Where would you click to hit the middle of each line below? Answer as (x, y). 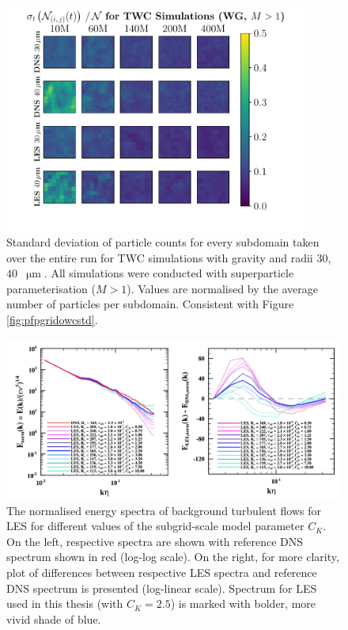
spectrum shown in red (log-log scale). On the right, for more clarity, (173, 557)
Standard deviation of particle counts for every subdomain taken (163, 242)
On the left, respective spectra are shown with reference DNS (155, 541)
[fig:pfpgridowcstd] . (52, 320)
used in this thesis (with (65, 603)
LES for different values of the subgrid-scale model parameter (155, 526)
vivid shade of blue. (54, 619)
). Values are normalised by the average (222, 288)
